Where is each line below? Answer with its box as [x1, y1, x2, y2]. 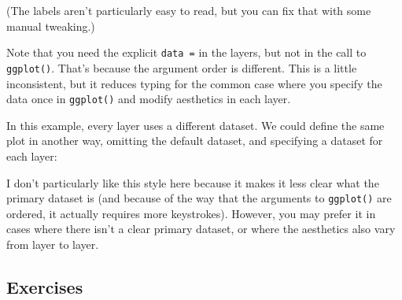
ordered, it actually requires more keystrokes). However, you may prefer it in [6, 205, 376, 221]
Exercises [6, 274, 83, 298]
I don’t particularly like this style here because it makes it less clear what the [6, 174, 379, 191]
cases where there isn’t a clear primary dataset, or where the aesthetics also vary [6, 220, 396, 237]
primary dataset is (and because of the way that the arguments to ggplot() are [6, 190, 392, 206]
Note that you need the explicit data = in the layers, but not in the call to [6, 44, 367, 61]
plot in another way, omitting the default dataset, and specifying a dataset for [6, 132, 383, 149]
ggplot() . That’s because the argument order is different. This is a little [6, 59, 357, 76]
